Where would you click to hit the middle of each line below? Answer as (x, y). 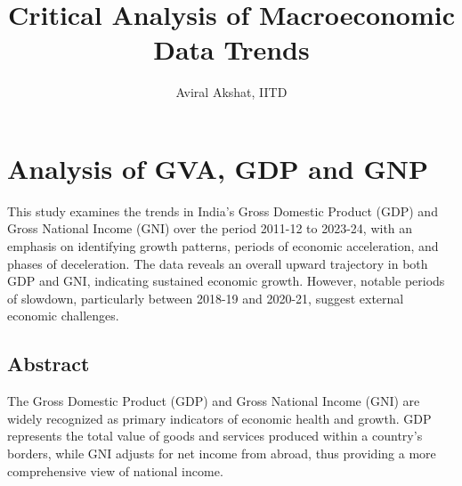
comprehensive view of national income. (115, 470)
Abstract (49, 364)
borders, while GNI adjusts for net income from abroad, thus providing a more (222, 453)
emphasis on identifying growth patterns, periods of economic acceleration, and (223, 246)
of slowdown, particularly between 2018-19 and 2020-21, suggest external (206, 298)
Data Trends (231, 49)
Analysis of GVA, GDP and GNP (218, 168)
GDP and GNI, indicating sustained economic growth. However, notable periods (226, 281)
